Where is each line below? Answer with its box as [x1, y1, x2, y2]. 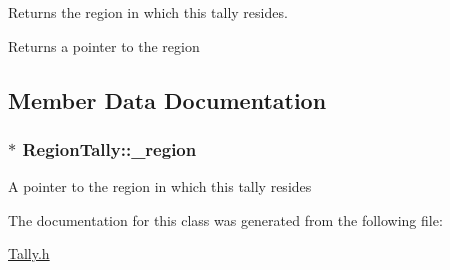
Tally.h [8, 243, 50, 264]
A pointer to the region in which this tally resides [8, 176, 312, 197]
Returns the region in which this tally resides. [8, 2, 288, 22]
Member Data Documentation [8, 84, 327, 115]
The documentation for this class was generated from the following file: [8, 209, 443, 230]
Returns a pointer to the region [8, 35, 200, 56]
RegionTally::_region [22, 136, 197, 161]
